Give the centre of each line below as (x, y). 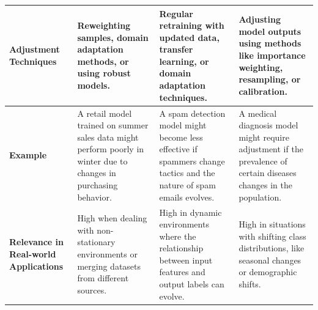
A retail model (105, 113)
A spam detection (192, 113)
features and (182, 272)
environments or (107, 254)
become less (181, 137)
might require (264, 137)
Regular (176, 13)
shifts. (250, 284)
